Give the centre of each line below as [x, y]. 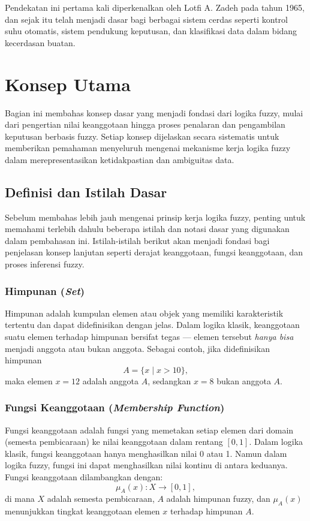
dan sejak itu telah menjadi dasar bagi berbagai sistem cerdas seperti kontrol [146, 19]
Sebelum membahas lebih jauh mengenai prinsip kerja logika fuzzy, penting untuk [155, 217]
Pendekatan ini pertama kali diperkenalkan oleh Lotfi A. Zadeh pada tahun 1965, [155, 7]
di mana [20, 499]
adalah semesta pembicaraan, [101, 499]
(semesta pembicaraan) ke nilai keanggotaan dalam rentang [114, 442]
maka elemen [29, 380]
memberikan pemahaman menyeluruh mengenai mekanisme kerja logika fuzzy [148, 148]
